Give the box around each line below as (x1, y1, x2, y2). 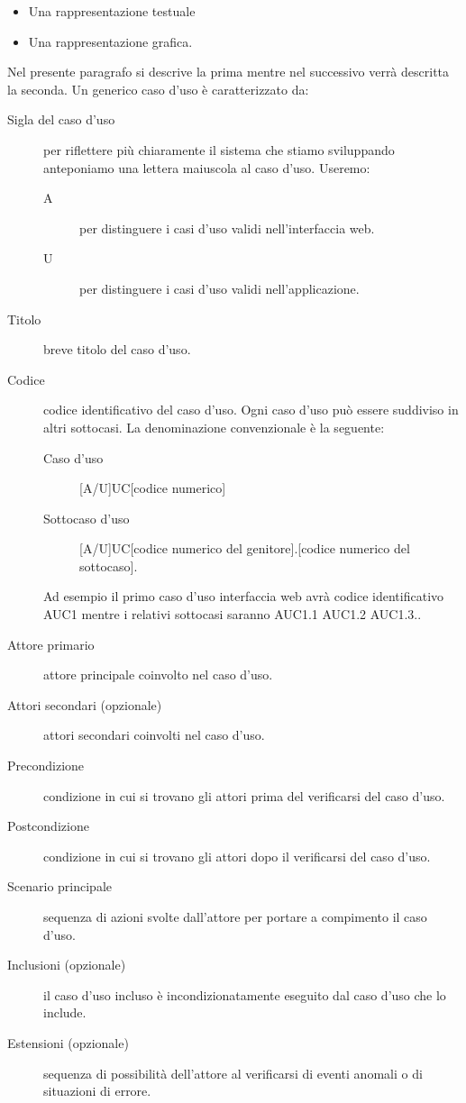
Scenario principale (7, 877, 112, 896)
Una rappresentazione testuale (28, 2, 196, 20)
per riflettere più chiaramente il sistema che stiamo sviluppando (43, 140, 395, 159)
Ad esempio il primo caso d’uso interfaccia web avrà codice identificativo (43, 587, 444, 606)
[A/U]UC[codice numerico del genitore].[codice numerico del (79, 539, 410, 558)
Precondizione (7, 756, 85, 775)
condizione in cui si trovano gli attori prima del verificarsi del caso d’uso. (43, 786, 445, 805)
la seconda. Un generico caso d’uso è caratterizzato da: (7, 79, 309, 98)
